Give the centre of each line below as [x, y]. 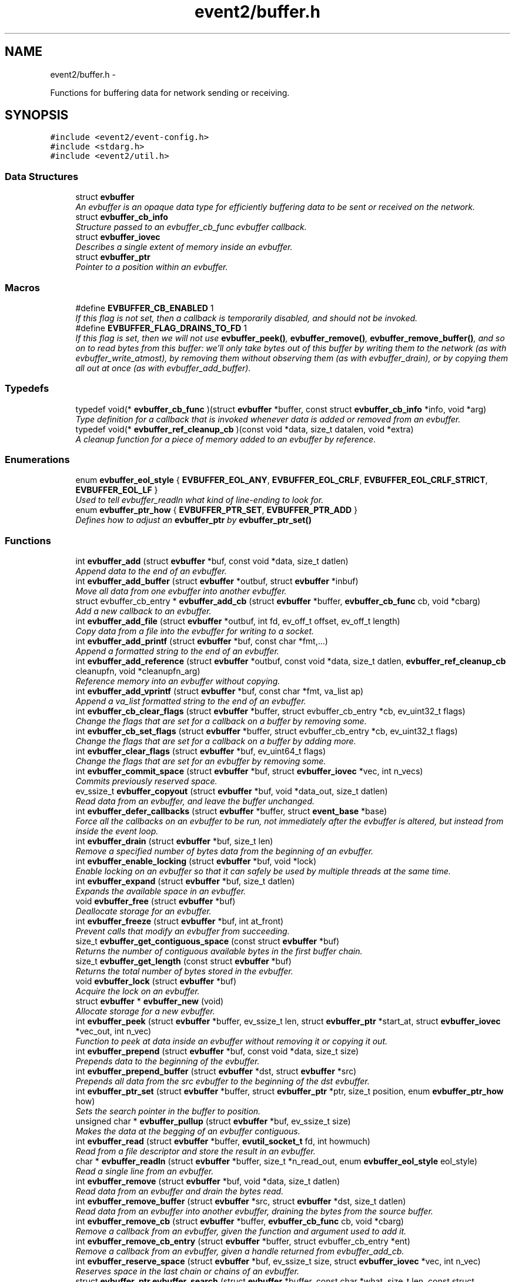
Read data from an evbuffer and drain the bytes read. [180, 1191]
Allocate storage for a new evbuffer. [145, 1011]
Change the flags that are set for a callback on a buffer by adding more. [216, 741]
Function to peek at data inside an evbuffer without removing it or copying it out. [232, 1041]
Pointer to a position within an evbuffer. [152, 267]
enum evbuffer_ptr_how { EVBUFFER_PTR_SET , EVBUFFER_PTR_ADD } [217, 510]
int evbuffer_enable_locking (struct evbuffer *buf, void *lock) [196, 861]
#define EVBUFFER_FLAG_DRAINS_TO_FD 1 [161, 328]
